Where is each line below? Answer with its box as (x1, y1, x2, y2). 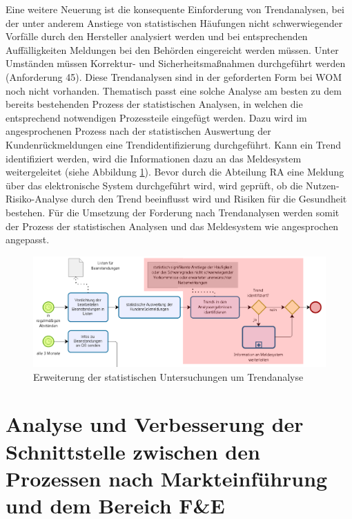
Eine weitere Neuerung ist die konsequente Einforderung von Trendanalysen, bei (6, 2, 344, 16)
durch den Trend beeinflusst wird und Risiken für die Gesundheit (71, 191, 347, 206)
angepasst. (6, 232, 50, 247)
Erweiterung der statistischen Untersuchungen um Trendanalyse (33, 369, 304, 384)
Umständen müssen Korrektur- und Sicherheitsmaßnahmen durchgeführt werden (6, 56, 346, 70)
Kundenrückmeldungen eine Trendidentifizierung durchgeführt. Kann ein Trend (6, 137, 342, 151)
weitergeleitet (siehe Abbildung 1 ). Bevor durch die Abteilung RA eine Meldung (6, 164, 344, 179)
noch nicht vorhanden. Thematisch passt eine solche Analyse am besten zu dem (6, 83, 342, 97)
